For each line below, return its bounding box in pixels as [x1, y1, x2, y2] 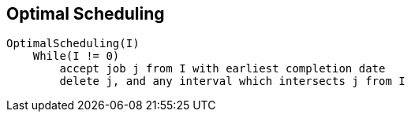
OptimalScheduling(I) [6, 37, 140, 50]
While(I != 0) [32, 50, 120, 63]
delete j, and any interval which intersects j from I [59, 75, 405, 88]
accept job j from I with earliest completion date [59, 62, 386, 76]
